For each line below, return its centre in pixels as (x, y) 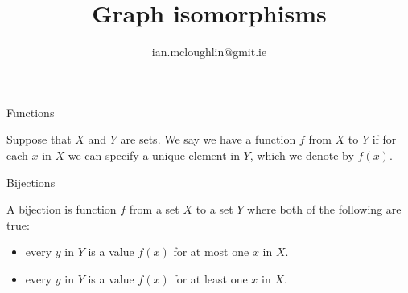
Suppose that (39, 139)
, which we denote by (302, 155)
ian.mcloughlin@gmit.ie (209, 52)
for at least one (210, 278)
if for (384, 139)
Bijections (31, 182)
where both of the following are (324, 209)
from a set (154, 209)
